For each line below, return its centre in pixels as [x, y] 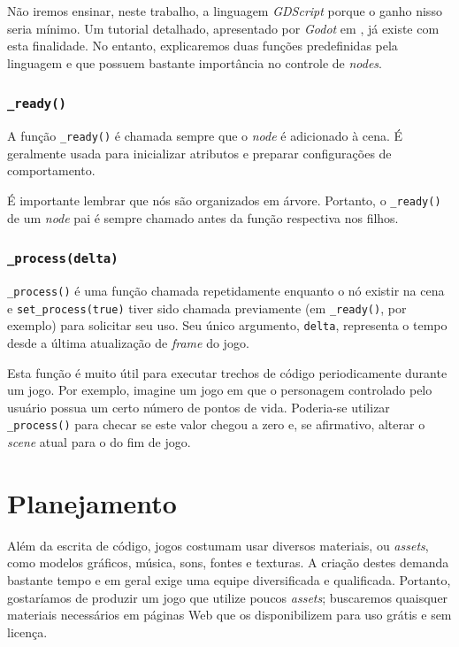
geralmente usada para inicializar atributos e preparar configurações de [199, 153]
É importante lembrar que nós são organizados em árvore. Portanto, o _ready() [224, 200]
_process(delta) [63, 259]
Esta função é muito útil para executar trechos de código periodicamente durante [227, 372]
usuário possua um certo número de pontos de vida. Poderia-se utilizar [199, 407]
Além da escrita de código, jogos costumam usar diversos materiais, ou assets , [218, 545]
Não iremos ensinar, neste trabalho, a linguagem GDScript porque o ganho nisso [225, 11]
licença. [27, 632]
